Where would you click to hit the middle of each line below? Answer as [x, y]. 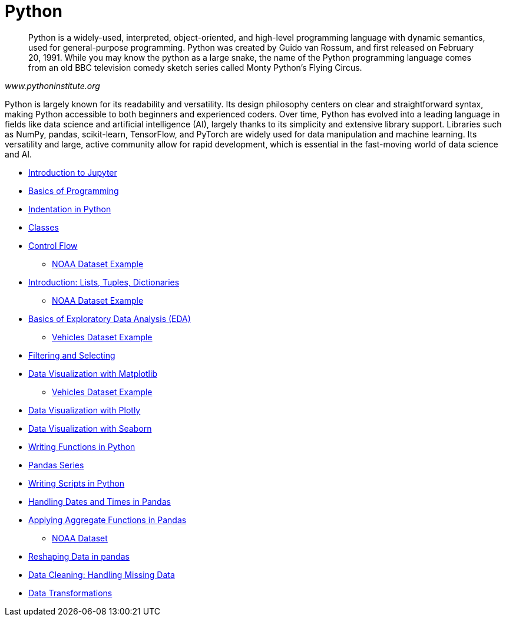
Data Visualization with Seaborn [90, 428]
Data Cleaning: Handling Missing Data [102, 574]
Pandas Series [56, 465]
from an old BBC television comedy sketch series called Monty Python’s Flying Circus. [195, 67]
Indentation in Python [70, 209]
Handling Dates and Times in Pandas [100, 501]
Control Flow [53, 245]
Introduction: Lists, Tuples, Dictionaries [104, 282]
